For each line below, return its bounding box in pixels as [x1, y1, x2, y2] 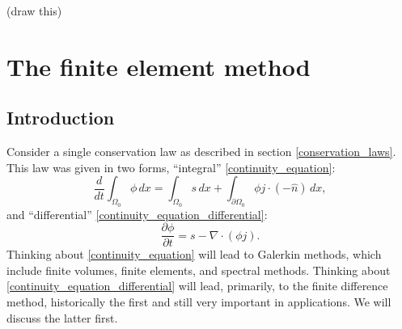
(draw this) [6, 2, 62, 19]
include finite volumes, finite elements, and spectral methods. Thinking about [6, 261, 391, 278]
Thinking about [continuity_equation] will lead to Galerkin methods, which [6, 246, 382, 263]
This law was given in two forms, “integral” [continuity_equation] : [6, 158, 336, 175]
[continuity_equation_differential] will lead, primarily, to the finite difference [6, 277, 388, 294]
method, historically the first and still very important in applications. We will [6, 293, 391, 310]
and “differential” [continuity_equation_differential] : [6, 205, 268, 222]
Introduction [6, 105, 115, 130]
